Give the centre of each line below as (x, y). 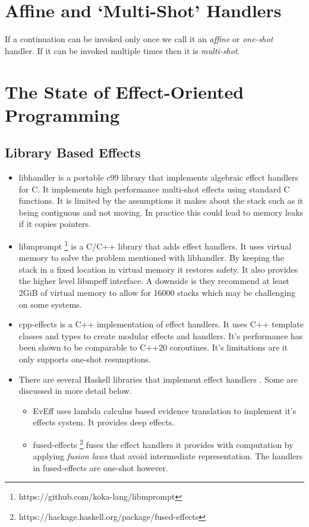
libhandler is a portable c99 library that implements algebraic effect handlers (159, 177)
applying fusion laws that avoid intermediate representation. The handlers (168, 456)
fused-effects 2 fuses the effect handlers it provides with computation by (163, 444)
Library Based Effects (73, 152)
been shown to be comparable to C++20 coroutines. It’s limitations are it (153, 347)
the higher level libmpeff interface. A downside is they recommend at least (154, 281)
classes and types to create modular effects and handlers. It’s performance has (161, 335)
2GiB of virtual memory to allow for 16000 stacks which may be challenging (157, 293)
